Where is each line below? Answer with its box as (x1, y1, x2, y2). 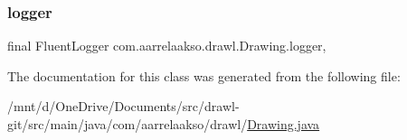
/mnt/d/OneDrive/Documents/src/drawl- (7, 97, 240, 116)
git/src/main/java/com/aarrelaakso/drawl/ (7, 115, 248, 133)
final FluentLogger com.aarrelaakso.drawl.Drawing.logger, (7, 36, 327, 55)
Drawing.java (247, 115, 320, 133)
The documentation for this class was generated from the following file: (7, 66, 401, 85)
